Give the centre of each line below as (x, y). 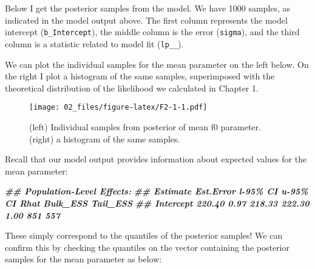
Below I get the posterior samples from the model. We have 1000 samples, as (148, 8)
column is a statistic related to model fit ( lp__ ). (94, 43)
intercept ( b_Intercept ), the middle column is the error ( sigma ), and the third (152, 32)
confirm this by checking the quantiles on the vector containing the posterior (147, 247)
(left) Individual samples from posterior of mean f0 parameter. (145, 126)
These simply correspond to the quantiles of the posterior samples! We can (144, 235)
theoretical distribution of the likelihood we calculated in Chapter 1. (132, 88)
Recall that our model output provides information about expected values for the (156, 159)
